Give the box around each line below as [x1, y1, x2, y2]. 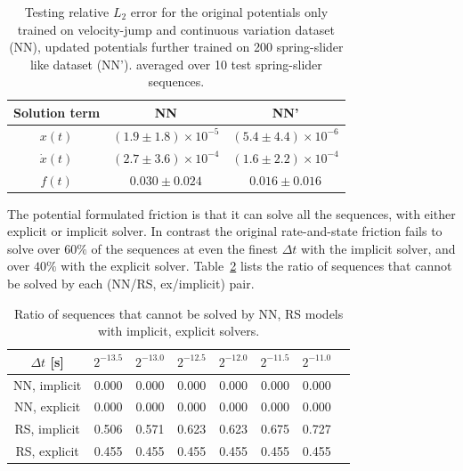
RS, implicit [14, 419, 80, 438]
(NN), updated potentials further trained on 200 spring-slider [9, 37, 344, 56]
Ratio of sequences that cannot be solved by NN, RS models [13, 304, 344, 322]
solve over [7, 239, 61, 257]
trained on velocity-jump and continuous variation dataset [17, 20, 335, 38]
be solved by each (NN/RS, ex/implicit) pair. [7, 273, 255, 292]
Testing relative [24, 3, 110, 20]
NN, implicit [13, 375, 82, 394]
